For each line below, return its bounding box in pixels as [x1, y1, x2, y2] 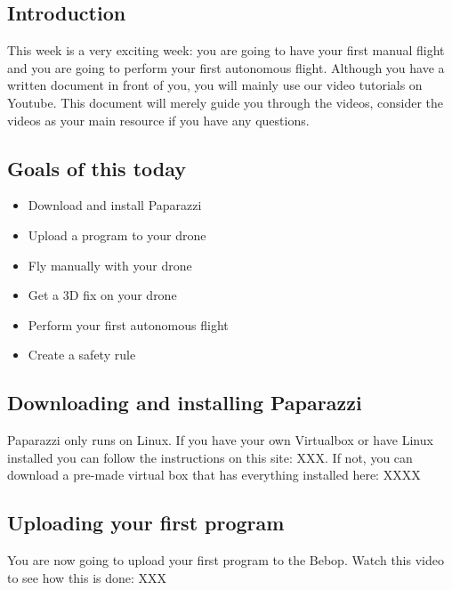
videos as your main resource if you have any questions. [7, 110, 310, 129]
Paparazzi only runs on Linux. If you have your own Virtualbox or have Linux [7, 431, 433, 449]
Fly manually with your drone [28, 255, 192, 274]
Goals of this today [7, 154, 187, 182]
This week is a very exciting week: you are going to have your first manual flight [7, 41, 445, 60]
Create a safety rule [28, 345, 136, 364]
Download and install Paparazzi [28, 196, 202, 214]
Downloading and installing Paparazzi [7, 389, 362, 416]
